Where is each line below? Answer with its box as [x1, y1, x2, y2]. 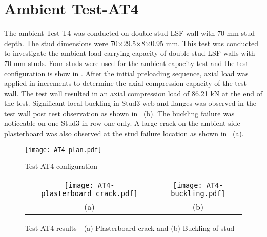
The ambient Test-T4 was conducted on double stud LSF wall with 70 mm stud [4, 28, 255, 38]
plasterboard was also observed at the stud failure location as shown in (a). [4, 128, 244, 139]
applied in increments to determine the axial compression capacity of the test [4, 78, 247, 89]
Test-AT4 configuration [25, 161, 98, 171]
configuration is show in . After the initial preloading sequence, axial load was [4, 68, 249, 78]
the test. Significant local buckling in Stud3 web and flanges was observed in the [4, 98, 256, 109]
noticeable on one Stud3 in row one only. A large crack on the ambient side [4, 118, 240, 128]
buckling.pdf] [171, 189, 225, 198]
